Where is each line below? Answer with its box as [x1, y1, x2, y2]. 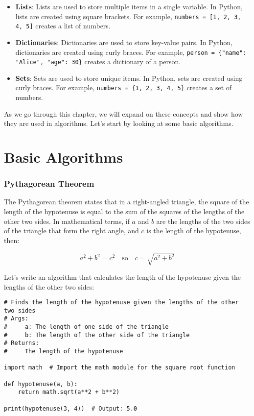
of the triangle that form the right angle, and [4, 225, 139, 236]
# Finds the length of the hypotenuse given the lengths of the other [4, 299, 239, 306]
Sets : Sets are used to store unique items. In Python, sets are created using [15, 73, 243, 83]
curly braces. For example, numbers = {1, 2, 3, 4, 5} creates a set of [15, 82, 232, 93]
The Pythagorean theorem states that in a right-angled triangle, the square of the [4, 196, 249, 207]
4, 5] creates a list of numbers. [15, 21, 111, 31]
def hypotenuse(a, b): [4, 380, 78, 388]
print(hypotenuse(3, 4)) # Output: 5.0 [4, 405, 138, 412]
